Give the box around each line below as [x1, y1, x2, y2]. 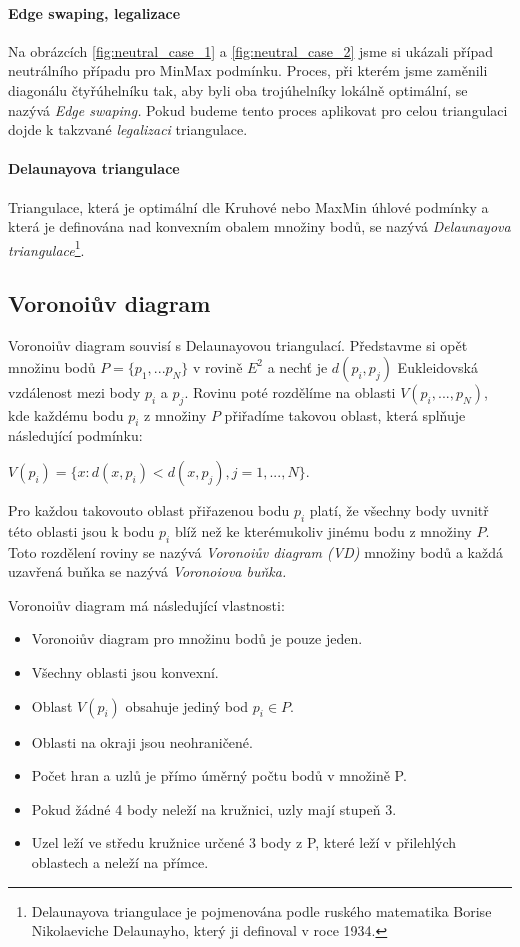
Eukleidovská [397, 356, 479, 377]
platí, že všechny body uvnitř [309, 499, 489, 520]
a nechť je [267, 356, 328, 377]
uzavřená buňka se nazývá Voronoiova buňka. [8, 561, 287, 582]
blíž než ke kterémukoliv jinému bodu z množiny [174, 520, 472, 541]
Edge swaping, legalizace [8, 2, 181, 23]
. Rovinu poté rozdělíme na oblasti [184, 381, 396, 402]
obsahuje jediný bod [125, 695, 249, 716]
